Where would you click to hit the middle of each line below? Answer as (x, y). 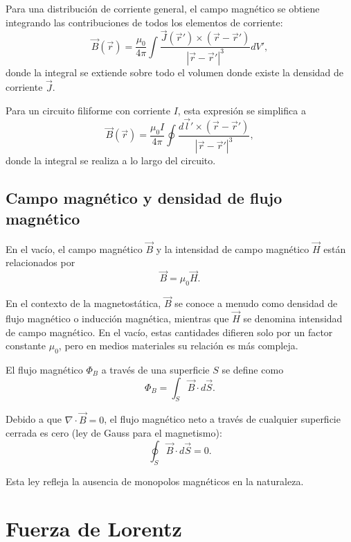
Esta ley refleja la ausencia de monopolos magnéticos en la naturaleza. (155, 481)
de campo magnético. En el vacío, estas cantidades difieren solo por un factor (169, 332)
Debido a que (34, 419)
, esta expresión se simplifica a (242, 111)
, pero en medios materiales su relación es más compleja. (178, 346)
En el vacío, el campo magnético (74, 248)
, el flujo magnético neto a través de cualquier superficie (222, 419)
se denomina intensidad (293, 318)
